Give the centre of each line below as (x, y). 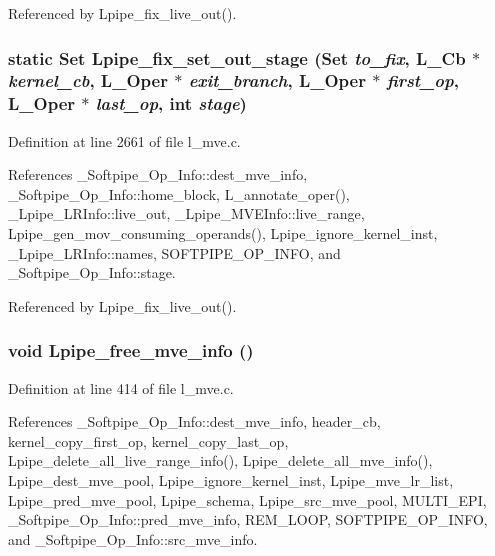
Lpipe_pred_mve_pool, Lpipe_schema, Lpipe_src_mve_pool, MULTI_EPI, (247, 499)
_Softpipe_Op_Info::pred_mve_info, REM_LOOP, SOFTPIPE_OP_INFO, (248, 519)
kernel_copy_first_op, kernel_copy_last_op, (148, 440)
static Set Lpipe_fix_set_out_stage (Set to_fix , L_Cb (237, 57)
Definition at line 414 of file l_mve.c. (121, 387)
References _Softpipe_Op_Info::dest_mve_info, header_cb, (194, 421)
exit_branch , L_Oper (277, 80)
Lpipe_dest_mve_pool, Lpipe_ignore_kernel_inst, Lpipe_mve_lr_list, (231, 480)
